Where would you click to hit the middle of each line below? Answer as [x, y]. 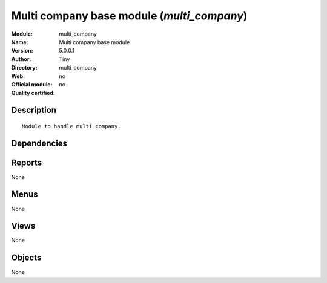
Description [34, 110]
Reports [27, 162]
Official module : [32, 84]
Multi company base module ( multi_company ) [129, 16]
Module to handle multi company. [71, 126]
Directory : [24, 68]
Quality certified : [33, 93]
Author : [21, 59]
